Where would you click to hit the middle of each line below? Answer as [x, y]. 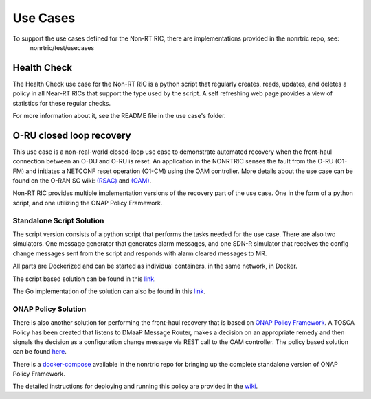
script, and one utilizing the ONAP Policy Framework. [88, 203]
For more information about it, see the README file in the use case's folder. [119, 116]
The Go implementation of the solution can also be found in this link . [109, 291]
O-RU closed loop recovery [72, 135]
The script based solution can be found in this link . [84, 279]
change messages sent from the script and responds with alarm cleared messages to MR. [140, 253]
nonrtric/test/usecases [62, 47]
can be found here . [40, 352]
